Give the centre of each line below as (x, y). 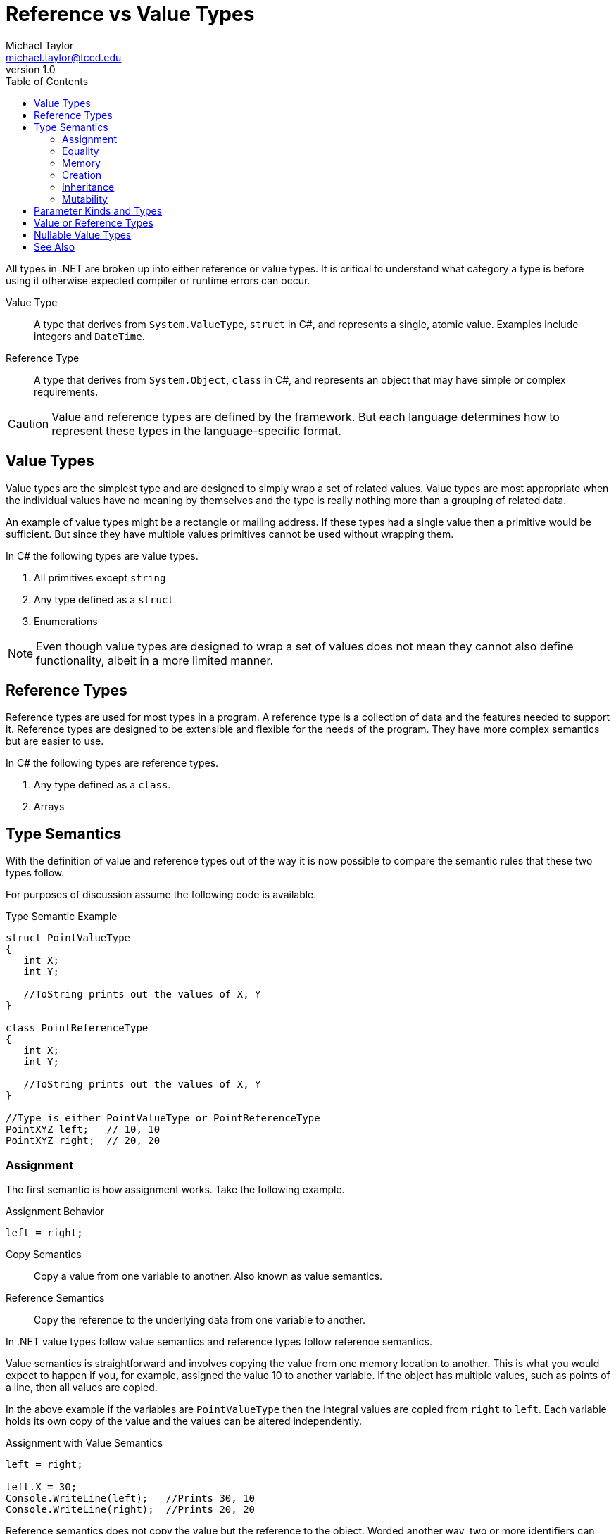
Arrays (49, 807)
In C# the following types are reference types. (112, 763)
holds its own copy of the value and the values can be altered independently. (184, 1421)
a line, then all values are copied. (82, 1388)
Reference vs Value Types (130, 14)
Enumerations (66, 621)
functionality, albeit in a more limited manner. (155, 660)
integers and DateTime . (89, 336)
